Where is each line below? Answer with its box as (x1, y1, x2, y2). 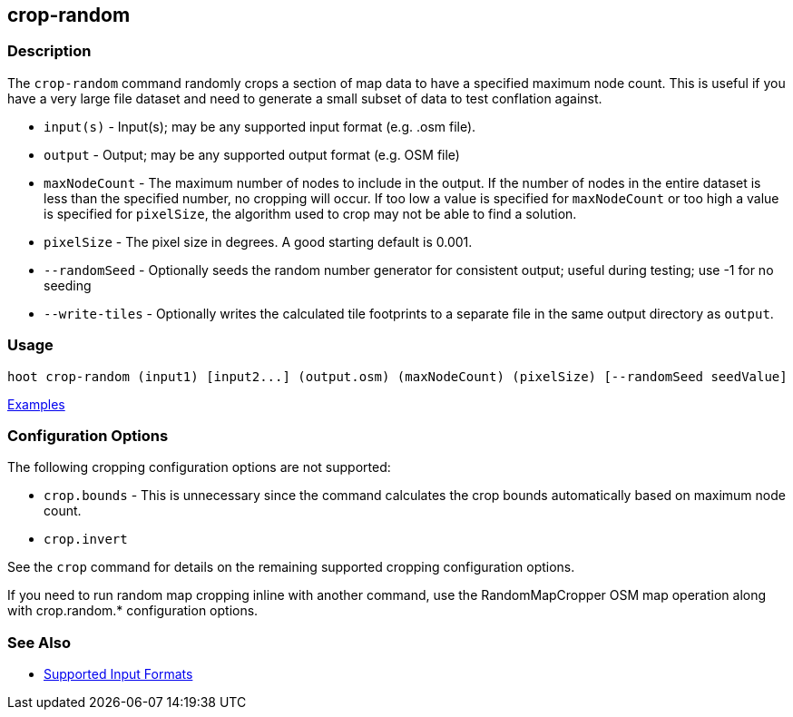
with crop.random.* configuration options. (7, 603, 259, 619)
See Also (7, 633, 71, 652)
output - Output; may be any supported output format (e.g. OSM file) (44, 146, 460, 162)
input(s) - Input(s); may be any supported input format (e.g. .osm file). (44, 118, 476, 134)
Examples (7, 396, 65, 412)
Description (7, 42, 92, 61)
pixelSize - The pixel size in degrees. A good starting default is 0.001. (44, 233, 473, 250)
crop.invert (44, 532, 128, 547)
